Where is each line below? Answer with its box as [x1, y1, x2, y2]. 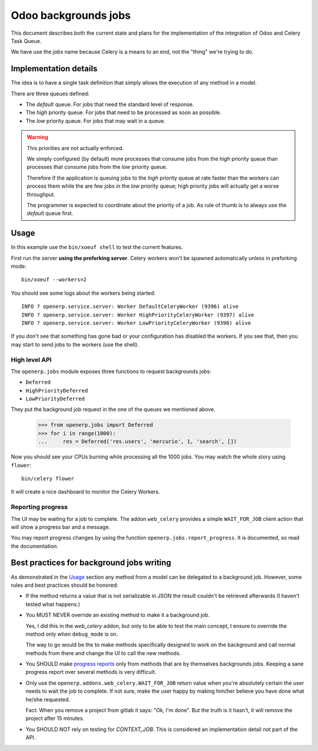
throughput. [26, 191, 55, 198]
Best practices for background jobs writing [11, 558, 171, 568]
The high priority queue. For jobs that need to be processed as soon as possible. [25, 109, 222, 116]
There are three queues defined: [11, 90, 90, 97]
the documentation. [11, 542, 59, 550]
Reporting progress [11, 503, 68, 511]
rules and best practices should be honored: [11, 581, 118, 589]
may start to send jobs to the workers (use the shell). [11, 341, 139, 348]
